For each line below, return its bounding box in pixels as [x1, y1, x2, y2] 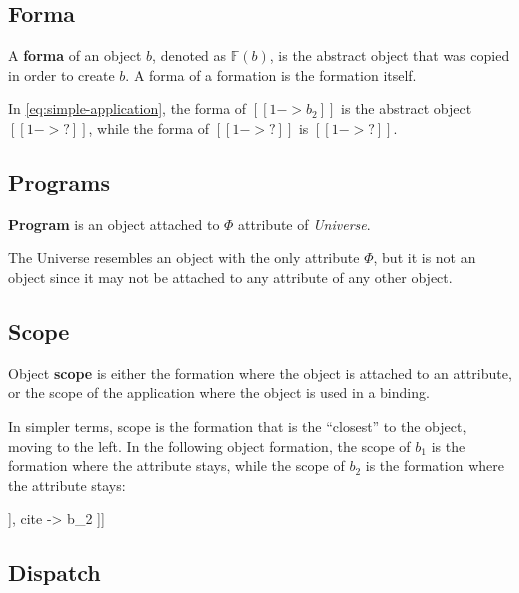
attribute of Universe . [238, 213, 371, 234]
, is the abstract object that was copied [269, 45, 510, 66]
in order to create [8, 64, 115, 85]
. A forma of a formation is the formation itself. [125, 64, 417, 85]
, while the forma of [88, 117, 210, 138]
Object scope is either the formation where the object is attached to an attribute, [8, 362, 512, 383]
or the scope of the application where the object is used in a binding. [8, 382, 430, 403]
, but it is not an [373, 247, 476, 268]
